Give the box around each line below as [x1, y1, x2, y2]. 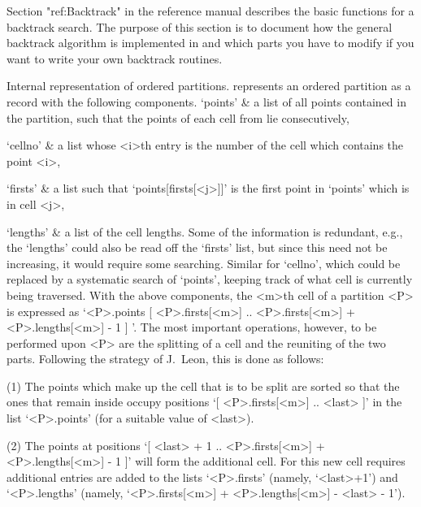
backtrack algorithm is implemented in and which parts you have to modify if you [7, 34, 414, 51]
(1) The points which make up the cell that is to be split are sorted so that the [7, 377, 400, 394]
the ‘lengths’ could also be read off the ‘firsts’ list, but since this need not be [7, 239, 388, 256]
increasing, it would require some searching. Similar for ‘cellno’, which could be [7, 254, 401, 271]
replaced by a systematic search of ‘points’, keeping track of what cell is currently [7, 271, 413, 288]
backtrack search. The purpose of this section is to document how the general [7, 18, 393, 35]
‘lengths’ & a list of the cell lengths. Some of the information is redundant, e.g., [7, 223, 403, 240]
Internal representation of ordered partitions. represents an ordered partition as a [7, 77, 411, 94]
